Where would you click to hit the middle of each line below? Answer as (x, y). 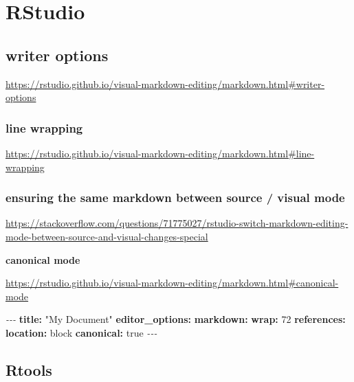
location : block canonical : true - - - (81, 332)
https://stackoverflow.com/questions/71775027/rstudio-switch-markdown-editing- (177, 223)
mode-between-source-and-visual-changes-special (107, 236)
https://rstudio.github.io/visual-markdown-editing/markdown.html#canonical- (172, 283)
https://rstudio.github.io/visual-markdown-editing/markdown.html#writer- (165, 83)
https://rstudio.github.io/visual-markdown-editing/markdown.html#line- (160, 153)
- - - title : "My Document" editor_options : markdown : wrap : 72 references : (176, 319)
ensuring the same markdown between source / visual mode (175, 198)
